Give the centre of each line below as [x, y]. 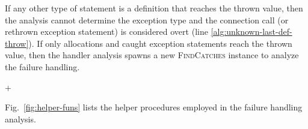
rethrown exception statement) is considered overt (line [106, 31]
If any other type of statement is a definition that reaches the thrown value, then [154, 8]
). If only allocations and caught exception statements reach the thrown [160, 43]
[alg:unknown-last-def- [251, 31]
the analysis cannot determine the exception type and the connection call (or [147, 19]
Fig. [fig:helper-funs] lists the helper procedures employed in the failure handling [154, 107]
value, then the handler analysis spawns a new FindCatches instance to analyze [152, 55]
